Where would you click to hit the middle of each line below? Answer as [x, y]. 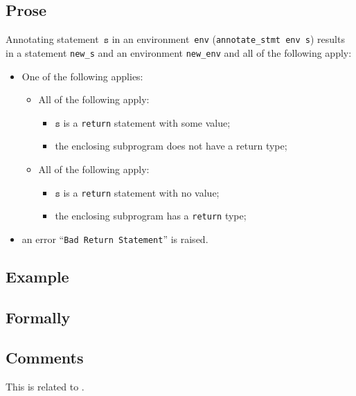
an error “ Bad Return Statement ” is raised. [115, 238]
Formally [38, 317]
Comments [45, 358]
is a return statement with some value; [147, 122]
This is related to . [45, 387]
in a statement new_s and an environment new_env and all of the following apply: [179, 52]
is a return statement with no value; [141, 192]
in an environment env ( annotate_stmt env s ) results [228, 39]
